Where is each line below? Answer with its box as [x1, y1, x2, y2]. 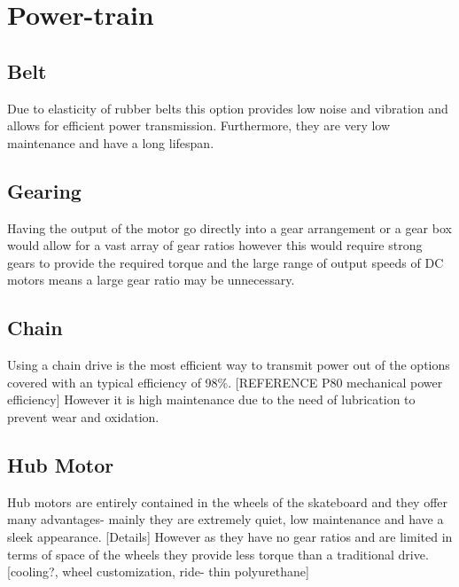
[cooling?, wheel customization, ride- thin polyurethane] [7, 562, 309, 581]
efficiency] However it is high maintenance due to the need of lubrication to [7, 390, 416, 409]
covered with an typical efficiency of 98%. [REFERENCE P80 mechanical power [7, 372, 443, 391]
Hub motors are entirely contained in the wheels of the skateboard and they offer [7, 492, 448, 511]
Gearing [7, 176, 82, 204]
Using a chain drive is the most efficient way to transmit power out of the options [7, 356, 450, 374]
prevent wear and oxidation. [7, 407, 159, 426]
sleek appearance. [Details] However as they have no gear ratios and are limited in [7, 527, 453, 545]
